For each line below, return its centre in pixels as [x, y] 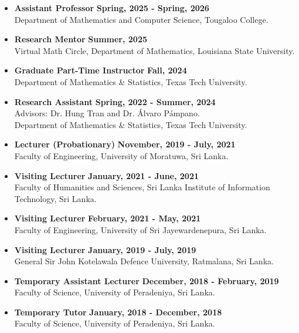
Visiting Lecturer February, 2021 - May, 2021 [108, 218]
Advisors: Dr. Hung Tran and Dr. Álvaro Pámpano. [107, 113]
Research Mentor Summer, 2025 [81, 39]
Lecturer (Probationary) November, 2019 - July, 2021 [125, 144]
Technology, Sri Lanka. [55, 198]
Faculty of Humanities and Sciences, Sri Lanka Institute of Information [142, 187]
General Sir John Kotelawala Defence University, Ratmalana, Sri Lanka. [144, 261]
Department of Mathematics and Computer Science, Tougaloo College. [141, 19]
